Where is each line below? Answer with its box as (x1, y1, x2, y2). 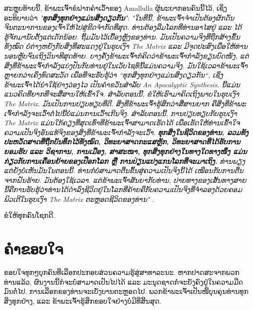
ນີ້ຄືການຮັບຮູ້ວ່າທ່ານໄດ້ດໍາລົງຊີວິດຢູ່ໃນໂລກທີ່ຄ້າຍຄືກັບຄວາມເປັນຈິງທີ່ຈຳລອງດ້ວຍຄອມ (4, 184, 242, 194)
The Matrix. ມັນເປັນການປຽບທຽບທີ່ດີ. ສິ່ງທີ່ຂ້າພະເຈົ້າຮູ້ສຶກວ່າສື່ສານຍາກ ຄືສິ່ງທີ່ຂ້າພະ (4, 98, 246, 108)
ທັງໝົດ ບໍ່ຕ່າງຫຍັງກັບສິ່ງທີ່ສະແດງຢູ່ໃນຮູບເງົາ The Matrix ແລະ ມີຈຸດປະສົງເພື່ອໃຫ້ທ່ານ (4, 41, 248, 51)
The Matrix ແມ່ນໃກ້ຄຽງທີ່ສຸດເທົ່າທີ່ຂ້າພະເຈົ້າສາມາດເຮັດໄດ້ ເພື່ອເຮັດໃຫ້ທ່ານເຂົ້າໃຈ (4, 117, 240, 128)
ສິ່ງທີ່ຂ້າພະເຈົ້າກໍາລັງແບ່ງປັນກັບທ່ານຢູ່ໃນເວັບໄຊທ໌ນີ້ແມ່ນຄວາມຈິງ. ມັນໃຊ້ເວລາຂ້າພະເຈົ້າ (4, 60, 248, 70)
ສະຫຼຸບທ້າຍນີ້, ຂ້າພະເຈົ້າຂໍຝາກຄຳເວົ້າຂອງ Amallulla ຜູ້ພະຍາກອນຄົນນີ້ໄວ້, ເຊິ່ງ (4, 3, 227, 13)
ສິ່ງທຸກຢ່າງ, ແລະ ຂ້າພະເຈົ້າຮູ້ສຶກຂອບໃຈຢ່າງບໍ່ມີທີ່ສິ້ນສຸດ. (4, 295, 161, 306)
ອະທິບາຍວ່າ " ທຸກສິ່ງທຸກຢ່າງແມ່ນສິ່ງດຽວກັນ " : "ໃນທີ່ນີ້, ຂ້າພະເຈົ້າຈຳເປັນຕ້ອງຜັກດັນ (4, 12, 234, 22)
